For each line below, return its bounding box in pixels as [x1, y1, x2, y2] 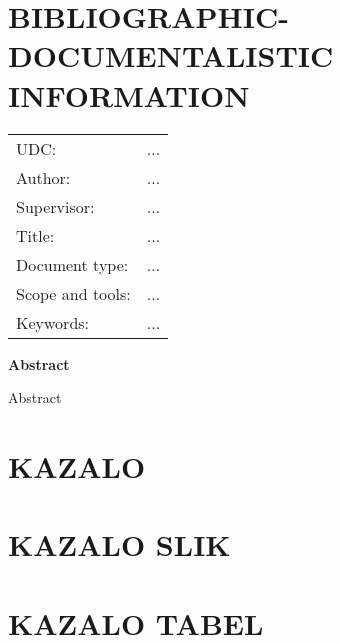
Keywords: [16, 310, 90, 334]
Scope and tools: [16, 281, 131, 305]
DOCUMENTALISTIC [8, 35, 334, 76]
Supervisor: [16, 194, 95, 218]
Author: [16, 165, 71, 189]
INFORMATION [8, 74, 250, 115]
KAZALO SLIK [8, 524, 231, 565]
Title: [16, 223, 55, 247]
